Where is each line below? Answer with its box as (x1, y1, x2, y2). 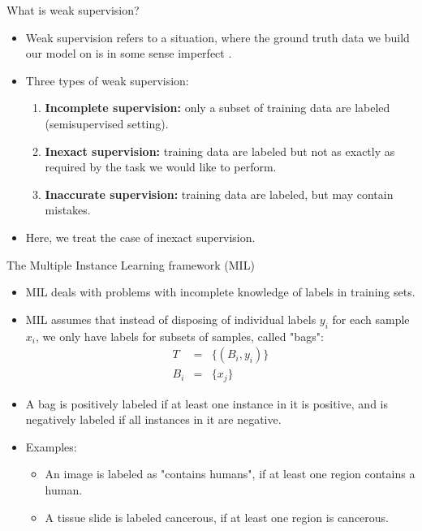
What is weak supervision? (6, 2, 140, 18)
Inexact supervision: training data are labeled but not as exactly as (45, 142, 395, 159)
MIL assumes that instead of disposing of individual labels (25, 310, 316, 327)
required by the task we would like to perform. (45, 158, 277, 175)
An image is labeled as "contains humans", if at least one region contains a (45, 465, 416, 482)
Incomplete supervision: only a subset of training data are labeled (45, 99, 390, 116)
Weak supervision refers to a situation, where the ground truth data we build (25, 28, 410, 45)
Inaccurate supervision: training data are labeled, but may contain (45, 185, 394, 202)
